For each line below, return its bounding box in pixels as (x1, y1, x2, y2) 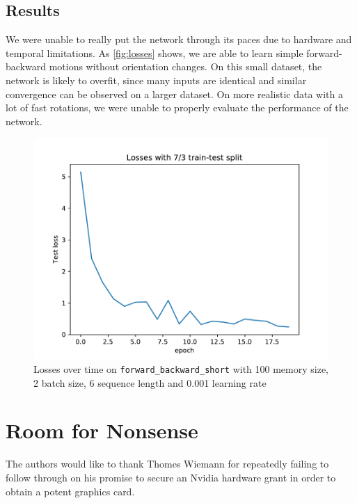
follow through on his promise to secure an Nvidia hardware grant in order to (6, 470, 336, 484)
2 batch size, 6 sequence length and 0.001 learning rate (33, 375, 267, 390)
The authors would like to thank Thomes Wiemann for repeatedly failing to (6, 456, 329, 471)
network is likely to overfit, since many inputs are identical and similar (6, 72, 307, 87)
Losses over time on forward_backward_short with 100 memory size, (33, 361, 329, 376)
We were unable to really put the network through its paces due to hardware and (6, 32, 352, 47)
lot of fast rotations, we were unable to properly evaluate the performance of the (6, 100, 349, 115)
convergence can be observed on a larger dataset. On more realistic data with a (6, 86, 343, 101)
